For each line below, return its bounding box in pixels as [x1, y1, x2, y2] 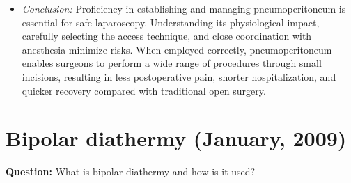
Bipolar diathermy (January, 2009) [6, 124, 347, 152]
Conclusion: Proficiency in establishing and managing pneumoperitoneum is [22, 1, 346, 15]
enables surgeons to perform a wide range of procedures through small [22, 56, 322, 70]
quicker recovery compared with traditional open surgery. [22, 83, 266, 97]
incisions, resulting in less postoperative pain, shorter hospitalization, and [22, 69, 336, 83]
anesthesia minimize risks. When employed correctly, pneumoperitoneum [22, 42, 332, 56]
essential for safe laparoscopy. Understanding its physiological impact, [22, 15, 320, 29]
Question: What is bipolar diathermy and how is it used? [6, 164, 256, 179]
